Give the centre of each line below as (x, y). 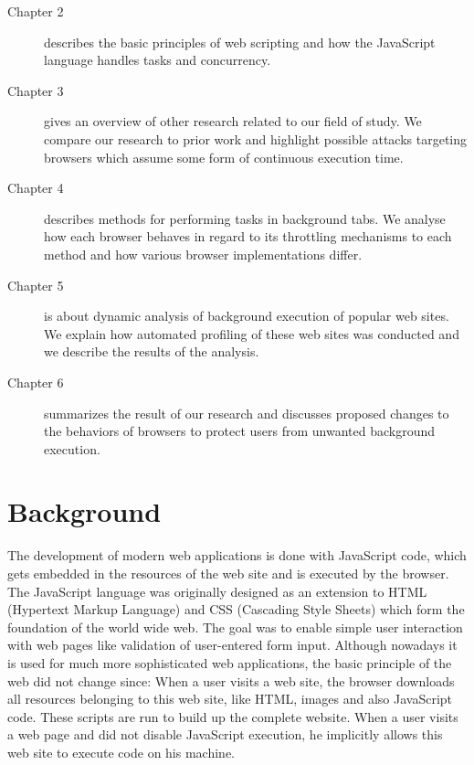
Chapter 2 (36, 11)
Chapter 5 (36, 285)
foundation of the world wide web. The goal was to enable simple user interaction (235, 627)
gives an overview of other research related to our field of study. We (233, 121)
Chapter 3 (36, 90)
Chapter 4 (36, 188)
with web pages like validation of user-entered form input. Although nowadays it (232, 645)
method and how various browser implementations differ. (203, 254)
